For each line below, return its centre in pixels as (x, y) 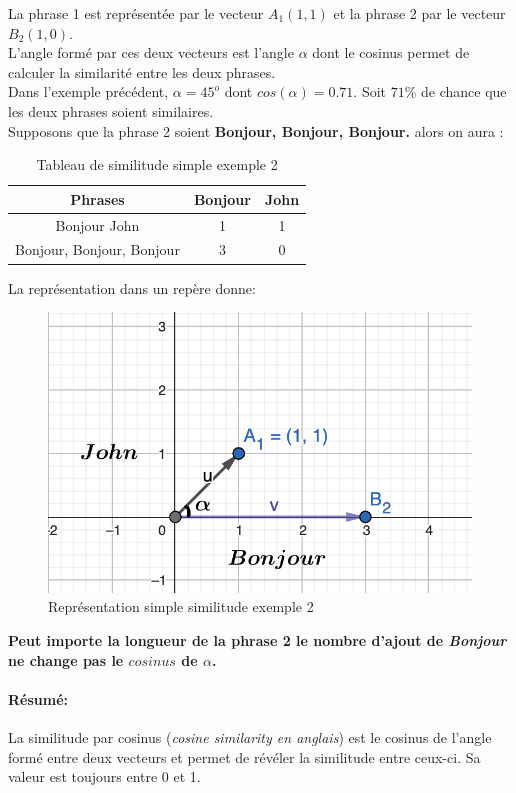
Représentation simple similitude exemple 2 (181, 606)
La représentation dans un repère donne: (132, 287)
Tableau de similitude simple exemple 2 (157, 164)
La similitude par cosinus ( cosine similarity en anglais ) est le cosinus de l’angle (250, 737)
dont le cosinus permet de (391, 52)
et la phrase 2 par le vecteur (419, 13)
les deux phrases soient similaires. (111, 110)
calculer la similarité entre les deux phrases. (142, 71)
